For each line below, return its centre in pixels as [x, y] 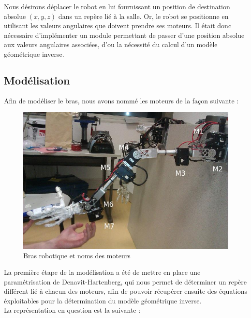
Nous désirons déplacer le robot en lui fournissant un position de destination [117, 6]
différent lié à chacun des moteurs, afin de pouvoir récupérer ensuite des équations [126, 291]
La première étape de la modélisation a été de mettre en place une [102, 272]
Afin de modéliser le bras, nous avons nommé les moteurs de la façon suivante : [121, 100]
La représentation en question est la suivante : [72, 310]
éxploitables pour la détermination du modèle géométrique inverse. [103, 300]
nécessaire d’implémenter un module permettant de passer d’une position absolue [124, 35]
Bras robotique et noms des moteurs [77, 256]
